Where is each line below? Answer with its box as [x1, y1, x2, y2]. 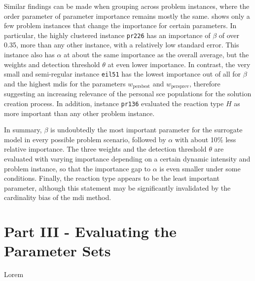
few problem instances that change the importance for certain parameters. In [4, 20, 237, 31]
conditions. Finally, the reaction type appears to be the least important [4, 173, 219, 183]
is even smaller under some [159, 163, 241, 173]
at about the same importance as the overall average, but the [64, 49, 249, 60]
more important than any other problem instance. [4, 108, 155, 118]
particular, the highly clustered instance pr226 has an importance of [4, 30, 211, 40]
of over [219, 30, 240, 40]
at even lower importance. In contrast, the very [108, 59, 251, 69]
